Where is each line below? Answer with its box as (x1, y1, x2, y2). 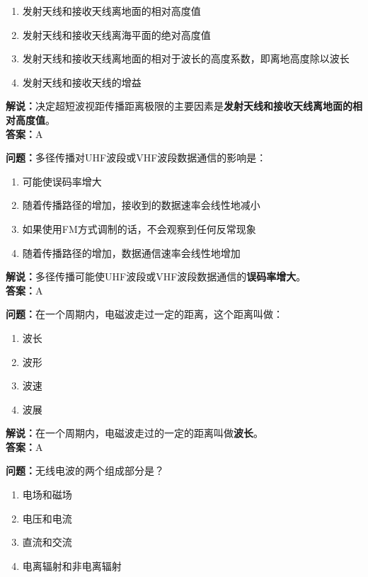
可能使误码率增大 (22, 173, 102, 188)
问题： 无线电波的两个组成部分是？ (6, 463, 164, 478)
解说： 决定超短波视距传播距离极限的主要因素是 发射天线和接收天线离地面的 (6, 98, 352, 113)
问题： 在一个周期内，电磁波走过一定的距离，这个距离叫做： (6, 307, 283, 321)
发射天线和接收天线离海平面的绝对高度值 (22, 27, 211, 42)
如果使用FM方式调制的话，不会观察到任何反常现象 (22, 221, 256, 236)
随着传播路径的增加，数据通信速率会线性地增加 (22, 245, 241, 260)
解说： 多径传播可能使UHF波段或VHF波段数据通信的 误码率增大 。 (6, 269, 306, 284)
